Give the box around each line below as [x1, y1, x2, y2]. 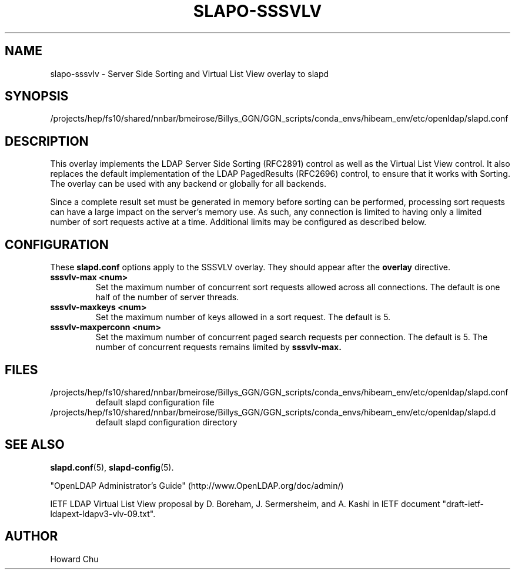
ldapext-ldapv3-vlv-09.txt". [50, 508, 156, 519]
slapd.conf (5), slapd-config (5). [50, 462, 174, 472]
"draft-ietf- [442, 498, 484, 509]
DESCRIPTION [5, 133, 89, 149]
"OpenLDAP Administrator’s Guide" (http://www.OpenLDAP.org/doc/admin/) [50, 480, 344, 491]
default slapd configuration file [95, 397, 215, 407]
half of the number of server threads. [95, 292, 239, 303]
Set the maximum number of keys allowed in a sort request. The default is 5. [95, 312, 391, 323]
